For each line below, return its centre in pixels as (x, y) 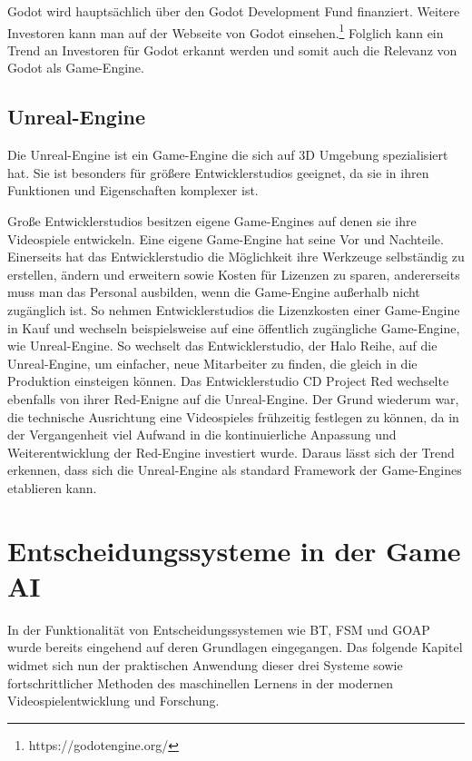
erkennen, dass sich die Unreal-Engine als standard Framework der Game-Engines (235, 470)
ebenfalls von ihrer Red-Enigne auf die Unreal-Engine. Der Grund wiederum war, (233, 398)
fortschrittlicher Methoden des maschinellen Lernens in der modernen (201, 682)
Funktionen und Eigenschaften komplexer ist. (133, 190)
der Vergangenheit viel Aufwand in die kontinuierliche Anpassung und (202, 435)
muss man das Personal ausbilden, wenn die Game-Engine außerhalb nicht (214, 292)
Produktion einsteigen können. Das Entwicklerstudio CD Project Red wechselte (228, 381)
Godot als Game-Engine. (76, 68)
